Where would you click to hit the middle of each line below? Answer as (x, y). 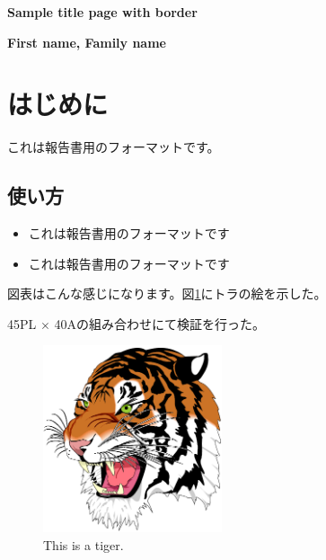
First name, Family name (87, 42)
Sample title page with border (102, 12)
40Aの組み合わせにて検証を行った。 (160, 323)
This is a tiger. (84, 544)
